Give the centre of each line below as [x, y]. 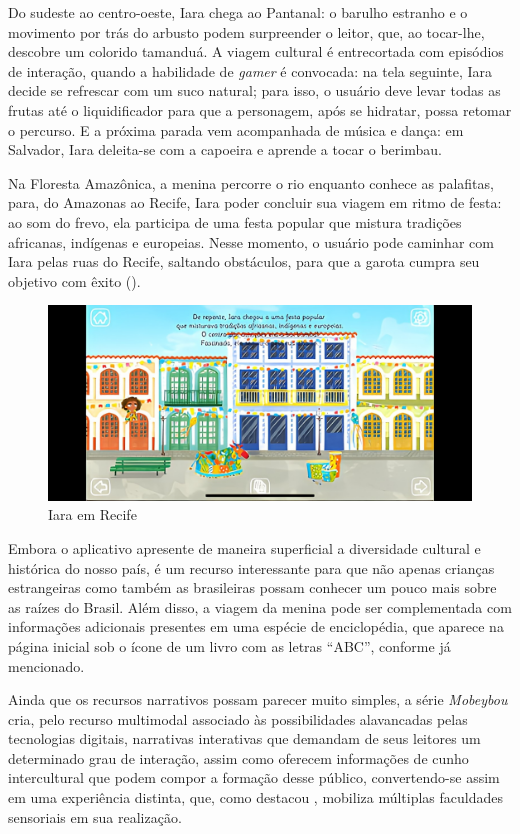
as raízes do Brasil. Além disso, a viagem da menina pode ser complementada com [260, 606]
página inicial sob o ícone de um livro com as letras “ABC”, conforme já [229, 645]
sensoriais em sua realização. [95, 816]
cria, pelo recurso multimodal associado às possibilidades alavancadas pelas [238, 718]
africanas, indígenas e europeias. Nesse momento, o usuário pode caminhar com [251, 241]
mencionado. [46, 665]
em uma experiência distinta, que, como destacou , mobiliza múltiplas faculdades [256, 797]
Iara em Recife [92, 514]
